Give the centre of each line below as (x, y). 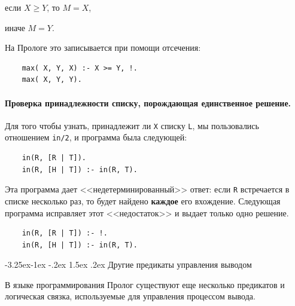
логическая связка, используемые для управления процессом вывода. (130, 296)
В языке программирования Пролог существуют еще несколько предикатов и (145, 284)
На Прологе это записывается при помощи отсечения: (103, 48)
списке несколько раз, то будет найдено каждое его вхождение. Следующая (143, 201)
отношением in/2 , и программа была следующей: (96, 137)
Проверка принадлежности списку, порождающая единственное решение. (148, 102)
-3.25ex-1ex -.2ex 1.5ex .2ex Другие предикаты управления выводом (128, 264)
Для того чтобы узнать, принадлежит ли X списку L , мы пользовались (132, 125)
